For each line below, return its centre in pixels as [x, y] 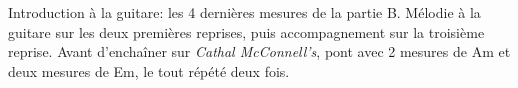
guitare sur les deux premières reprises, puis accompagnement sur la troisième [246, 31]
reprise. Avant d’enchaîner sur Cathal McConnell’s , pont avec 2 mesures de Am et [259, 51]
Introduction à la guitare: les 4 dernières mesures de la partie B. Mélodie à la [244, 12]
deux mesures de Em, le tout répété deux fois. [149, 70]
